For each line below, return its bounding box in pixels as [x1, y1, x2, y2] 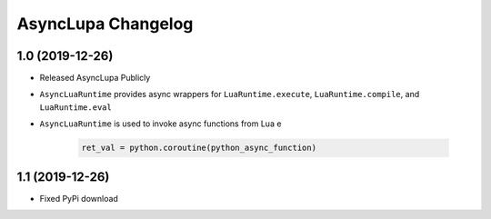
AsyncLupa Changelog [16, 14, 194, 34]
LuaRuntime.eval [39, 102, 113, 113]
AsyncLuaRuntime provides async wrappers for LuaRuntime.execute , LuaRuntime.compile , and [39, 89, 420, 100]
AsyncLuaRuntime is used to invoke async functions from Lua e [39, 118, 282, 129]
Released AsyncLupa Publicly [39, 73, 151, 84]
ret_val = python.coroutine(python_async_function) [81, 143, 317, 154]
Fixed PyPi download [39, 193, 118, 204]
